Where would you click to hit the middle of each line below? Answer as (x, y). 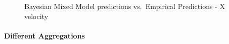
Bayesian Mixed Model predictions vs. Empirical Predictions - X (125, 6)
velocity (36, 16)
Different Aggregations (44, 35)
